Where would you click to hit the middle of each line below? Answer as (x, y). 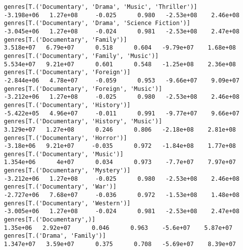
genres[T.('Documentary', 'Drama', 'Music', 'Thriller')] (101, 7)
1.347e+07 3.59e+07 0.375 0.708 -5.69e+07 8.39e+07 (120, 244)
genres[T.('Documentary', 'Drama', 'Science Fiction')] (97, 23)
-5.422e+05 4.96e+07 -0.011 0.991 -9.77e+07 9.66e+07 (122, 113)
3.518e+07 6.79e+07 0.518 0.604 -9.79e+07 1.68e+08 (120, 48)
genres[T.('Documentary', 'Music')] (64, 154)
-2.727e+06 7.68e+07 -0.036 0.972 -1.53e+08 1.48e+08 (122, 195)
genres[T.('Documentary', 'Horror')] (66, 138)
